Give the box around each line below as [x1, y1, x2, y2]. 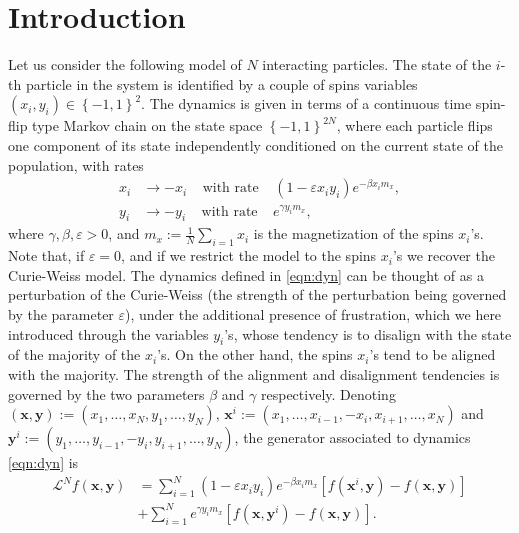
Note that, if [8, 245, 85, 266]
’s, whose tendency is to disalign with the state [224, 323, 512, 344]
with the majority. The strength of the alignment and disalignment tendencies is [8, 363, 500, 384]
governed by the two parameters [8, 383, 205, 404]
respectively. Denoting [261, 383, 396, 404]
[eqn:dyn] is [8, 452, 79, 473]
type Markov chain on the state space [32, 115, 263, 136]
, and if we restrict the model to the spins [121, 245, 377, 266]
